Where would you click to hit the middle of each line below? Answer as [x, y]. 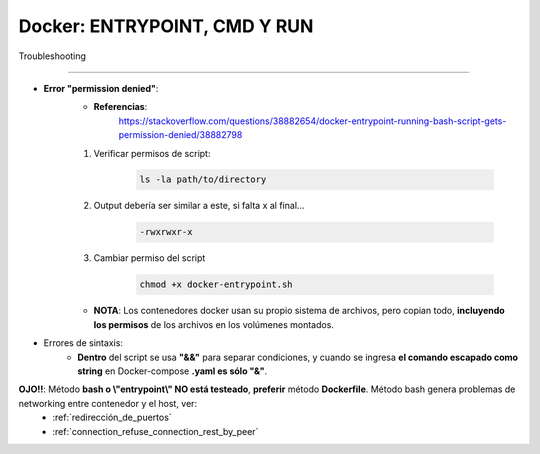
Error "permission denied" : [101, 88]
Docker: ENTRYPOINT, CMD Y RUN [166, 26]
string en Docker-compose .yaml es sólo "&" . [172, 371]
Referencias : [120, 107]
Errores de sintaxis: [83, 343]
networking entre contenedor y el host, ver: [108, 403]
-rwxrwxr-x [166, 232]
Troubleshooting [52, 56]
